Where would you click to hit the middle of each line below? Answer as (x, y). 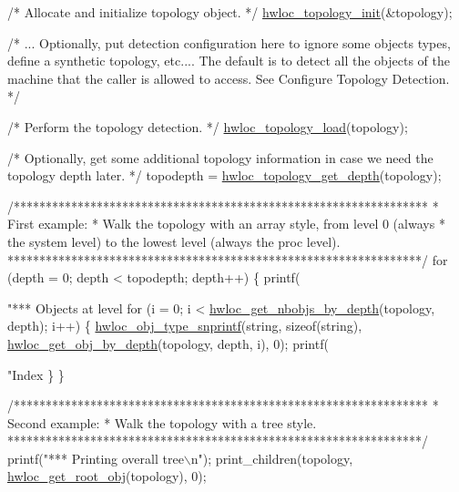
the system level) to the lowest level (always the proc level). (174, 241)
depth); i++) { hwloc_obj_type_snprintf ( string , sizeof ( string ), (185, 326)
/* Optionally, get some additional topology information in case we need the (220, 157)
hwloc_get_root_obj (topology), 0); (107, 476)
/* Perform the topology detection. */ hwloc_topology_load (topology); (208, 126)
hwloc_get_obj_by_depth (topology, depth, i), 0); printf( (168, 343)
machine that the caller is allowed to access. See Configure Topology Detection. (229, 78)
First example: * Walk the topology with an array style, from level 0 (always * (226, 224)
